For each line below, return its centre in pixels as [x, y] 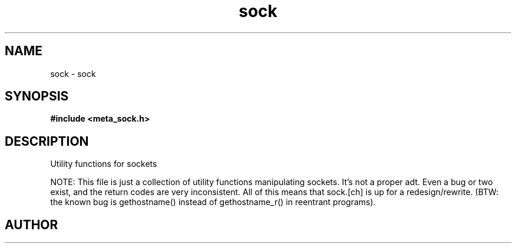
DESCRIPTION [47, 141]
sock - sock [73, 73]
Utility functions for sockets [104, 164]
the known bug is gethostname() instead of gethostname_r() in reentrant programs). [213, 202]
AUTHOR [32, 224]
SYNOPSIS [37, 96]
